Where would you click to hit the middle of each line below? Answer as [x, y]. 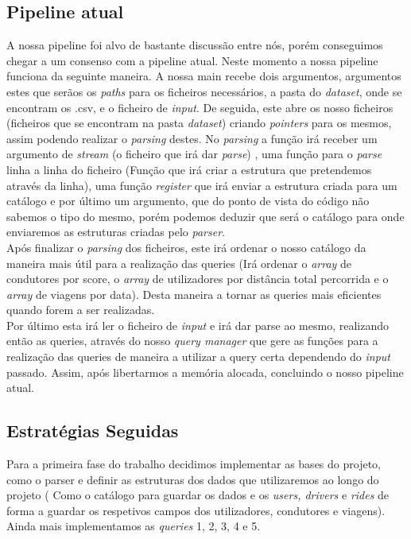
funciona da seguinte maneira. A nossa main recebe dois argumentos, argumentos [204, 76]
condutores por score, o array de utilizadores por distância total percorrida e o [198, 279]
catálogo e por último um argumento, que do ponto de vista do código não [188, 201]
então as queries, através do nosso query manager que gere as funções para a [192, 341]
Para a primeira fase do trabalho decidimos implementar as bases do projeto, [194, 464]
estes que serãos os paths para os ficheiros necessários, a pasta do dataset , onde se [204, 91]
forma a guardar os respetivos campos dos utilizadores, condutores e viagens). [196, 510]
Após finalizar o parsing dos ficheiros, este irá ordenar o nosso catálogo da [186, 247]
